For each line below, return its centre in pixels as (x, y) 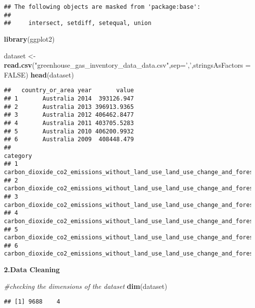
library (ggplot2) (29, 38)
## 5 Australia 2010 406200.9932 (69, 131)
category (18, 156)
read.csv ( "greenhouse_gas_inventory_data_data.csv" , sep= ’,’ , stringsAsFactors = (127, 65)
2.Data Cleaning (32, 269)
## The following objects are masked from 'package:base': (102, 7)
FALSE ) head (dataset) (39, 74)
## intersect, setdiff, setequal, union (78, 23)
